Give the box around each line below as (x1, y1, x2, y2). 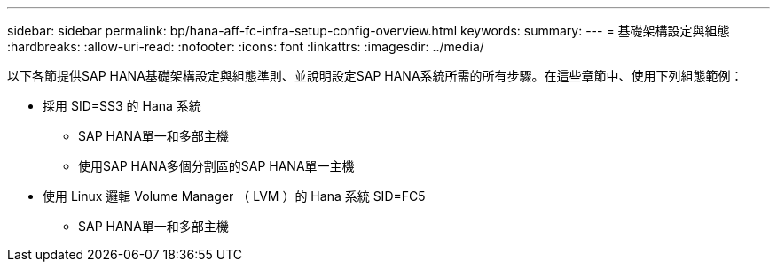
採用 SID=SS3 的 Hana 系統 (43, 98, 201, 113)
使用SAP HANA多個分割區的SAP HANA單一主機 (78, 158, 355, 173)
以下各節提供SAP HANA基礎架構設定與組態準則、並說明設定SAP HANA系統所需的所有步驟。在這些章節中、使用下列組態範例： (7, 68, 743, 83)
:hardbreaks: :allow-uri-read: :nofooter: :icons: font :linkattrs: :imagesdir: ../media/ (7, 39, 484, 54)
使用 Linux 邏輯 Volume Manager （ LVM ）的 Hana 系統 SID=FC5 (43, 188, 426, 204)
